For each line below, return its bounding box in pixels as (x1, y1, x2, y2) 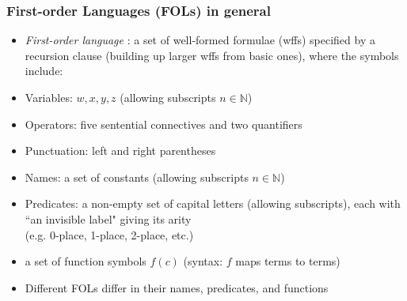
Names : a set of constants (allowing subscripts (25, 168, 249, 185)
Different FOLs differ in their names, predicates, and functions (25, 279, 329, 295)
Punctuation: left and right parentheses (25, 142, 216, 159)
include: (25, 62, 63, 79)
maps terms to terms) (235, 253, 340, 269)
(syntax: (183, 253, 223, 269)
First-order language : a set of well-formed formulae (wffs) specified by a (25, 32, 375, 48)
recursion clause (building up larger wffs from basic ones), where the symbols (25, 47, 399, 63)
